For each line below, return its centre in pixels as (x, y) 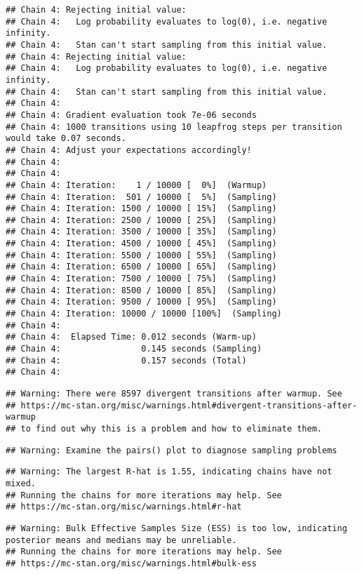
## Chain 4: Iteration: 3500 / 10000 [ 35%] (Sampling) (141, 232)
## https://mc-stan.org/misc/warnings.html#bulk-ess (131, 563)
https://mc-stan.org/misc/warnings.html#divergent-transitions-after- (189, 405)
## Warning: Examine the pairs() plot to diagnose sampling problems (172, 450)
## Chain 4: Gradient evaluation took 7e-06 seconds (131, 115)
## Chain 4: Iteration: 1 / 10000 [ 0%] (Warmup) (136, 185)
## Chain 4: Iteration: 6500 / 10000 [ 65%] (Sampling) (141, 267)
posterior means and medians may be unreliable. (121, 540)
